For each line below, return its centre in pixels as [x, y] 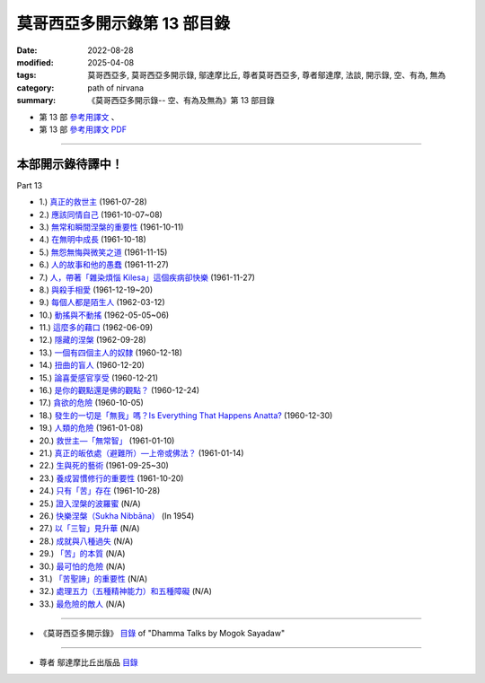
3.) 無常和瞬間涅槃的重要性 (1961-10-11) [111, 227]
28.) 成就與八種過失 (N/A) [86, 541]
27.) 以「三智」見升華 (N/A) [89, 529]
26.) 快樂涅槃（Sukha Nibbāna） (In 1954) [117, 515]
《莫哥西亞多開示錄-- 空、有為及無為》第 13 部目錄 [181, 101]
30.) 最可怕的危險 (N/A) [82, 566]
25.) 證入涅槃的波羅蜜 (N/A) [90, 503]
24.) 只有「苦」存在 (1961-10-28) [100, 491]
